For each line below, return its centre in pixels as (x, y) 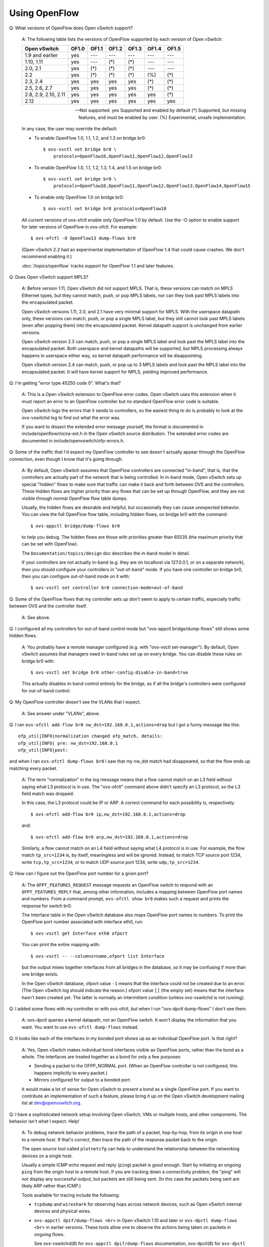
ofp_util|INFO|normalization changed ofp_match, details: (90, 736)
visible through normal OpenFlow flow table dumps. (75, 498)
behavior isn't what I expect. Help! (44, 1121)
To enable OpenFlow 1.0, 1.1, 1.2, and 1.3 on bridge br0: (90, 138)
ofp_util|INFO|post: (43, 750)
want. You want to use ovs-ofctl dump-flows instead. (80, 1027)
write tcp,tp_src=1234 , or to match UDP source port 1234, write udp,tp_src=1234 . (111, 862)
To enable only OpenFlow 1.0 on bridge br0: (79, 197)
